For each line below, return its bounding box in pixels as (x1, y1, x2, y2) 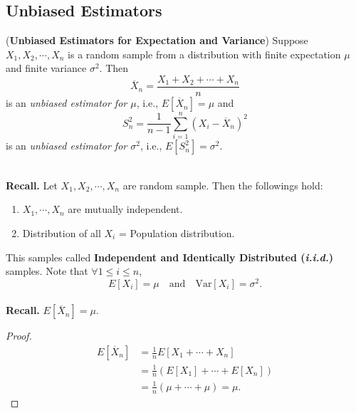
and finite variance (6, 61, 87, 75)
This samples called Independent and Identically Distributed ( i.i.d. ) (6, 249, 334, 264)
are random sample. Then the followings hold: (122, 177, 323, 192)
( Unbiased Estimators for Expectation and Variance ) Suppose (6, 33, 308, 48)
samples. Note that (6, 263, 88, 278)
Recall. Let (6, 177, 58, 192)
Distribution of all (22, 225, 101, 240)
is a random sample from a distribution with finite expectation (68, 46, 341, 61)
